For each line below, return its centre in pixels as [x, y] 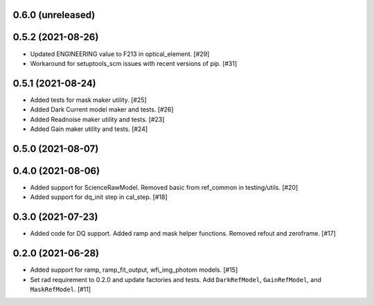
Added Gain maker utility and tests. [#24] [89, 129]
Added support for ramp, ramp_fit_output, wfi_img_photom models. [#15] [134, 270]
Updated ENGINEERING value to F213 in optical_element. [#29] [120, 54]
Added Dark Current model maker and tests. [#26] [102, 110]
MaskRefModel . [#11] [61, 289]
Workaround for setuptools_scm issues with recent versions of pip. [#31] [134, 63]
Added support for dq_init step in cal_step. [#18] [99, 197]
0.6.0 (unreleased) [54, 15]
